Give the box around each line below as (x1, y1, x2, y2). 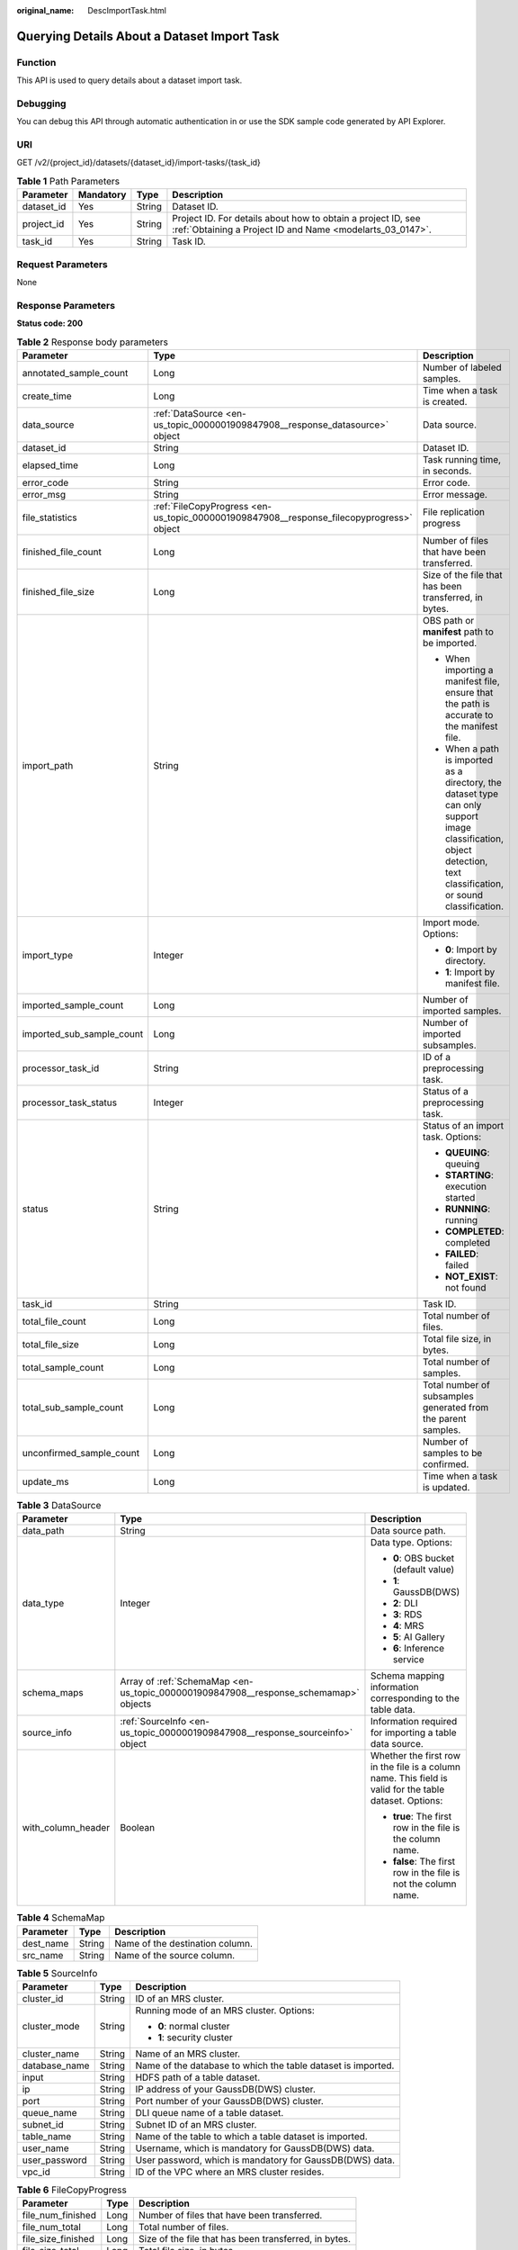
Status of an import (423, 1119, 505, 1131)
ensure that (445, 686, 494, 698)
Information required (370, 1715, 458, 1728)
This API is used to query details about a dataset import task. (16, 75, 243, 85)
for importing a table (370, 1726, 457, 1739)
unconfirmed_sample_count (22, 1446, 139, 1459)
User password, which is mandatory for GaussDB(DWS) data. (135, 2154, 396, 2166)
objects (120, 1697, 152, 1710)
